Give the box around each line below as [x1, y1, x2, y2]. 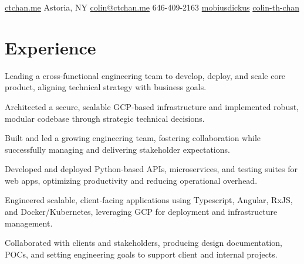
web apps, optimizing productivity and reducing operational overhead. [5, 174, 258, 186]
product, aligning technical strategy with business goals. [5, 81, 207, 93]
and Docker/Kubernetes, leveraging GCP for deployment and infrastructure [5, 205, 278, 218]
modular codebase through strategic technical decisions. [5, 112, 205, 124]
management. [5, 217, 53, 229]
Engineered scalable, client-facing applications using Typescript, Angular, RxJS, [5, 194, 293, 206]
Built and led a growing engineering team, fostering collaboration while [5, 132, 261, 144]
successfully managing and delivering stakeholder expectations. [5, 143, 230, 155]
